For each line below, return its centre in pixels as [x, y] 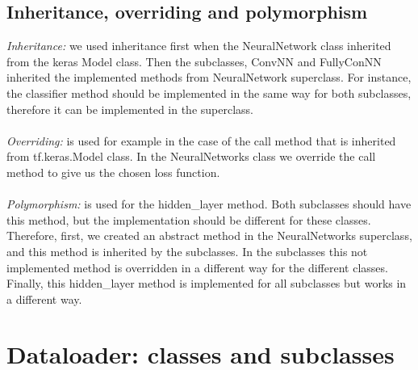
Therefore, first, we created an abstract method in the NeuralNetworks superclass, [209, 235]
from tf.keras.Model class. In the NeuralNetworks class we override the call [191, 156]
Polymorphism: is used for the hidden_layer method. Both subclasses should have [209, 204]
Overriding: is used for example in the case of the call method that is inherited [201, 140]
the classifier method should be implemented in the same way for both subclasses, [209, 92]
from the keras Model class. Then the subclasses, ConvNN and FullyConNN [194, 61]
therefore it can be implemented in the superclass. [130, 109]
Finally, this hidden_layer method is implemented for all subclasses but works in [207, 283]
